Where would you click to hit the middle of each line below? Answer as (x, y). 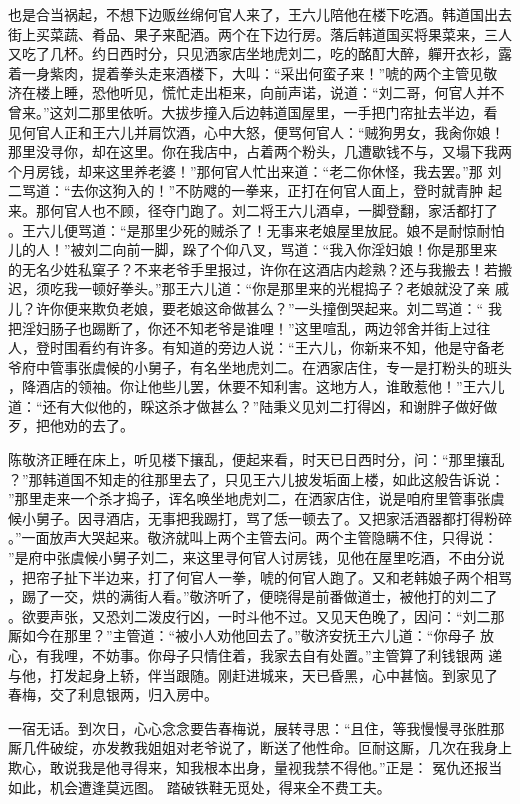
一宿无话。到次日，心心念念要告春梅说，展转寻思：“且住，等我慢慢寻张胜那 (256, 727)
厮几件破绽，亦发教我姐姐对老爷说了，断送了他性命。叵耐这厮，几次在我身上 (260, 747)
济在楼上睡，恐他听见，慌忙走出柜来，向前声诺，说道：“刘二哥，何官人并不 (256, 92)
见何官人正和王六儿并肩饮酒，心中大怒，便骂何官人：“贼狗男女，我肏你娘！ (256, 131)
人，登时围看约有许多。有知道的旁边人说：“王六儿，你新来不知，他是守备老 (256, 347)
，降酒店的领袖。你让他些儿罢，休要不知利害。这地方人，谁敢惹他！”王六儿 (256, 386)
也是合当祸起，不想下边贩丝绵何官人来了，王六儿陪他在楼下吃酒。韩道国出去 (260, 14)
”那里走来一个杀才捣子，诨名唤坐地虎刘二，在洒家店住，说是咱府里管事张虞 (256, 498)
